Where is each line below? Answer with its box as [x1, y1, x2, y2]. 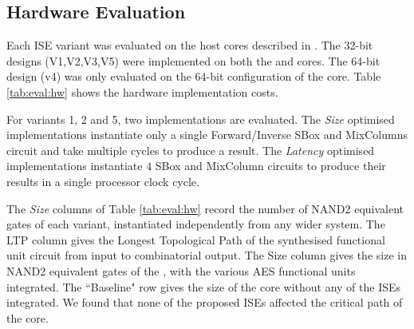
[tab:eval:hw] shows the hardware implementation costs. [6, 83, 278, 100]
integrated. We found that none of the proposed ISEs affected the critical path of [6, 294, 403, 311]
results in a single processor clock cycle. [6, 172, 199, 189]
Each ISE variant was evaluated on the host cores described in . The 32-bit [6, 37, 373, 54]
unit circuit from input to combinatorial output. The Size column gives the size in [6, 247, 407, 264]
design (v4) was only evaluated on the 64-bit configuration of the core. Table [6, 68, 381, 85]
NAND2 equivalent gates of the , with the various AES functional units [6, 262, 356, 279]
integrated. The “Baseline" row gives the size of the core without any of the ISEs [6, 278, 401, 295]
